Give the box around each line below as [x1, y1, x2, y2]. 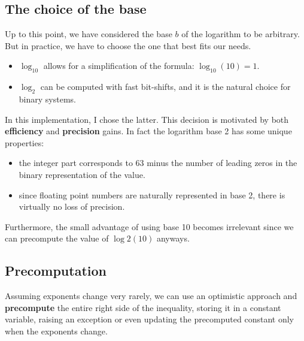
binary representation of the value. [19, 168, 145, 180]
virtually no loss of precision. [19, 200, 125, 213]
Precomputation [5, 261, 107, 280]
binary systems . [19, 92, 76, 105]
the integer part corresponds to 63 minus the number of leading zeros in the [19, 156, 297, 169]
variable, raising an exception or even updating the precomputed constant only [5, 313, 294, 325]
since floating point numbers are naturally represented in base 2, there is [19, 188, 285, 201]
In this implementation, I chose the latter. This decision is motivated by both [5, 113, 289, 125]
